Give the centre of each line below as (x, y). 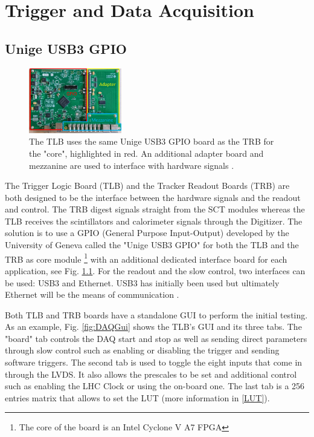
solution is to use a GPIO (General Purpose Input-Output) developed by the (147, 233)
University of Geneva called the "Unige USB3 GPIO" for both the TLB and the (152, 245)
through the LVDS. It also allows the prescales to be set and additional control (151, 374)
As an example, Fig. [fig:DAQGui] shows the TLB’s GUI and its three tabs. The (153, 327)
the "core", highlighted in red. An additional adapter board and (146, 153)
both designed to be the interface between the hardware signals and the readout (153, 197)
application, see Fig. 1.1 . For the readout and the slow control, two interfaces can (155, 270)
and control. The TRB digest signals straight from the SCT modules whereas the (155, 209)
